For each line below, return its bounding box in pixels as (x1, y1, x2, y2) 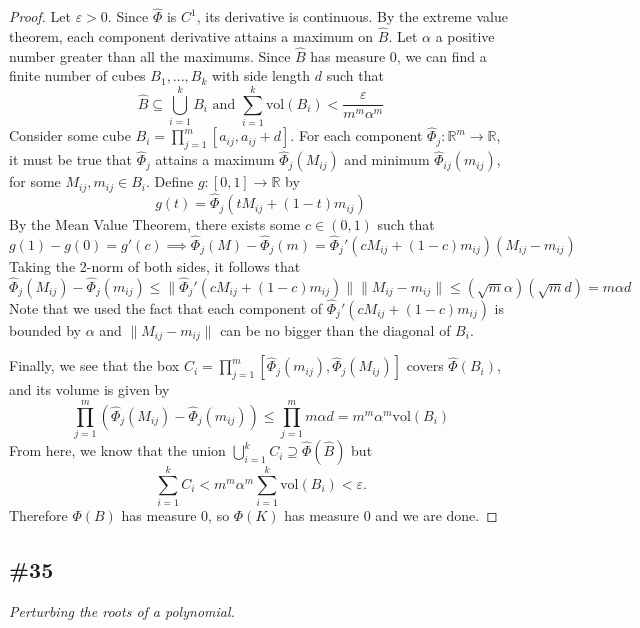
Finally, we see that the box (9, 355, 180, 376)
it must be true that (9, 149, 133, 170)
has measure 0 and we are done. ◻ (284, 505, 498, 526)
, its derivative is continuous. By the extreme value (196, 6, 508, 27)
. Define (145, 171, 194, 192)
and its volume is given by (9, 379, 170, 400)
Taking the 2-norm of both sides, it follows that (9, 255, 301, 276)
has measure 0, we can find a (310, 45, 487, 66)
